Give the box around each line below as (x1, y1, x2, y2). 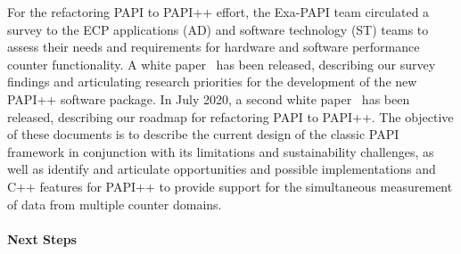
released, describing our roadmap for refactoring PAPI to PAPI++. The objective (7, 107, 454, 126)
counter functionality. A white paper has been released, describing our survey (7, 54, 436, 73)
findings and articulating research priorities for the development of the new (7, 72, 417, 91)
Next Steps (7, 229, 77, 248)
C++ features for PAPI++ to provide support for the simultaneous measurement (7, 176, 453, 195)
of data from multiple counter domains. (7, 194, 222, 213)
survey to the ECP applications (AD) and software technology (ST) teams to (7, 20, 429, 38)
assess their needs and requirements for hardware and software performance (7, 37, 420, 56)
